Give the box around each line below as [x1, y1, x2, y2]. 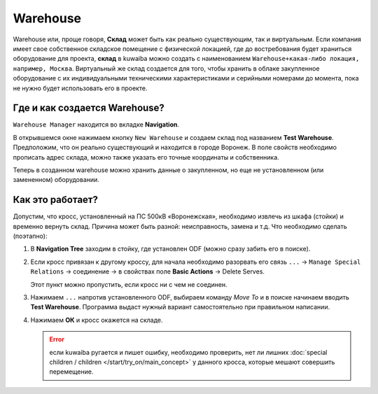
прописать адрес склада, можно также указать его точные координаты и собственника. [13, 153, 279, 161]
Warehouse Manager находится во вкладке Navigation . [13, 120, 180, 129]
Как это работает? [13, 194, 98, 206]
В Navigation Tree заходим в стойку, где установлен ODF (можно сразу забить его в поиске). [30, 245, 311, 253]
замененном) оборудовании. [13, 176, 99, 184]
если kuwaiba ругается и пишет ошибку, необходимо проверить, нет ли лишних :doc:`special [49, 348, 328, 356]
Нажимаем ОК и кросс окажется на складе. [30, 316, 164, 324]
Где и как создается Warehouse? [13, 102, 164, 114]
